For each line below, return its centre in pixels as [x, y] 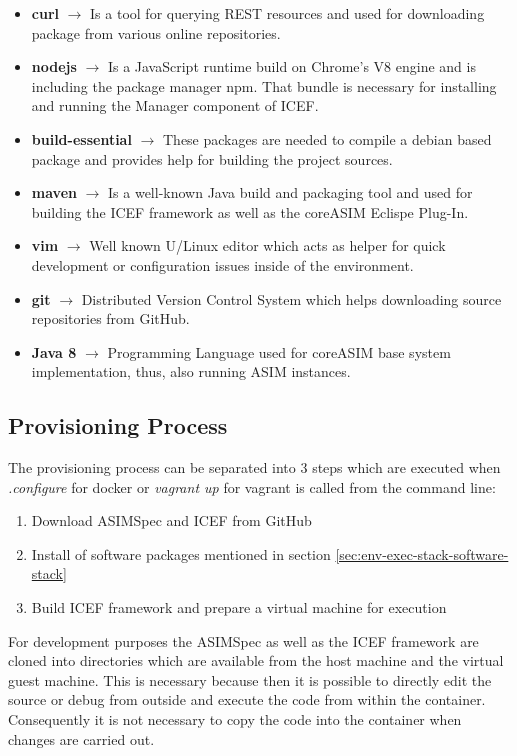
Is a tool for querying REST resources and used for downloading [287, 13]
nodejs [54, 66]
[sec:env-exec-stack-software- [422, 553]
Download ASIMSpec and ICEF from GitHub [171, 520]
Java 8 [54, 351]
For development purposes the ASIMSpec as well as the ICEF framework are [243, 640]
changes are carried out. [81, 738]
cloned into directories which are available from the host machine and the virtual [256, 660]
